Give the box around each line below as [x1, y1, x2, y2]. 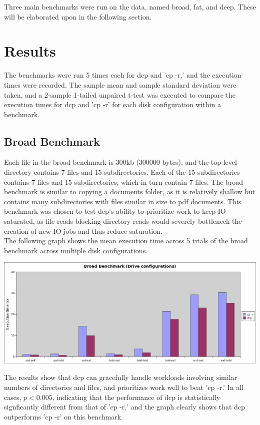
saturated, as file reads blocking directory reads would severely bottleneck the [4, 216, 242, 226]
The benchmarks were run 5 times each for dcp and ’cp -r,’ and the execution [4, 70, 241, 80]
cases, [4, 391, 21, 402]
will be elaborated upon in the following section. [4, 11, 152, 22]
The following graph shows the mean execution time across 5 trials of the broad [4, 235, 248, 246]
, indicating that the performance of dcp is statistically [52, 391, 220, 402]
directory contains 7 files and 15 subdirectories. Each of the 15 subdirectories [4, 167, 240, 177]
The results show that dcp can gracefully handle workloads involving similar [4, 372, 237, 382]
